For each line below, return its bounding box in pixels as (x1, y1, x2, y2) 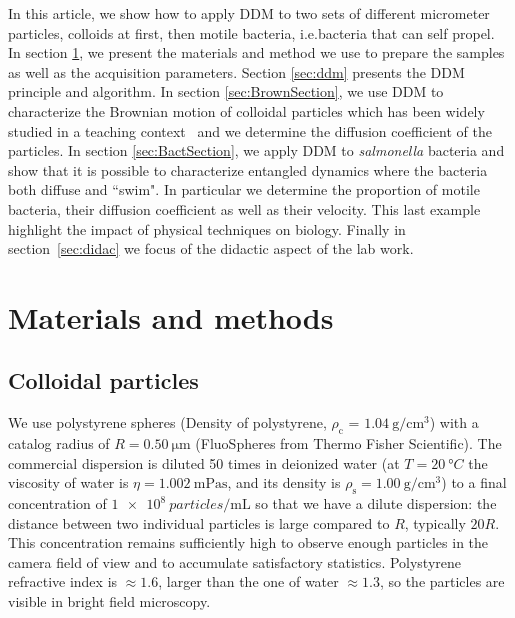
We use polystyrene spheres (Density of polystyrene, (8, 412, 327, 433)
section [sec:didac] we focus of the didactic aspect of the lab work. (8, 238, 414, 259)
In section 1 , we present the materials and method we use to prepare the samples (8, 42, 505, 63)
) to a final (441, 472, 507, 493)
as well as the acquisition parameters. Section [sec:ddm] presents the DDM (8, 61, 465, 82)
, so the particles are (379, 571, 505, 592)
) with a (429, 412, 479, 433)
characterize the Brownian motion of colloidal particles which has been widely (8, 100, 485, 121)
